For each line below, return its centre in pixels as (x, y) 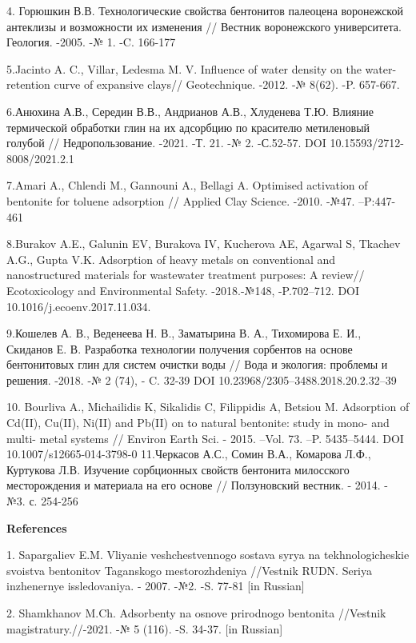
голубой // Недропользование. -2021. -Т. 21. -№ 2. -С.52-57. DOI (166, 143)
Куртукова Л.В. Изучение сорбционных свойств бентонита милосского (178, 469)
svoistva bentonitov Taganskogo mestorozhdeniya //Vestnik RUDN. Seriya (190, 570)
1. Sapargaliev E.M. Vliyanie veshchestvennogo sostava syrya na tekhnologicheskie (208, 555)
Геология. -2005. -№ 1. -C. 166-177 (91, 42)
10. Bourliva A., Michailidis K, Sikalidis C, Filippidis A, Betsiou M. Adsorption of (208, 407)
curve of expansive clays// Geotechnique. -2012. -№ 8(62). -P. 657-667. (227, 84)
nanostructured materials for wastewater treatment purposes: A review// (186, 275)
